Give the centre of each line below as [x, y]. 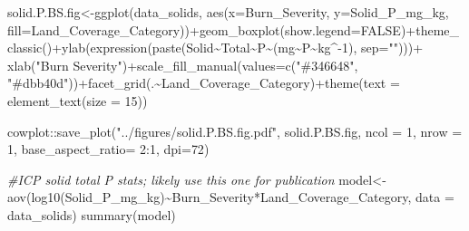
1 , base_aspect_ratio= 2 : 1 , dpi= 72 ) [108, 149]
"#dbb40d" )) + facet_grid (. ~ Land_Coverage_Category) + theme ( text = [204, 83]
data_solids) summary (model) [92, 214]
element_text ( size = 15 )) [78, 100]
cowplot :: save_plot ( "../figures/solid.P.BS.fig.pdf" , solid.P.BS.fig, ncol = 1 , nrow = [235, 131]
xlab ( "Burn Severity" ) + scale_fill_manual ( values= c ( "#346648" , [183, 65]
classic [25, 48]
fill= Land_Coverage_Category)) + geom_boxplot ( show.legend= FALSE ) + [212, 29]
